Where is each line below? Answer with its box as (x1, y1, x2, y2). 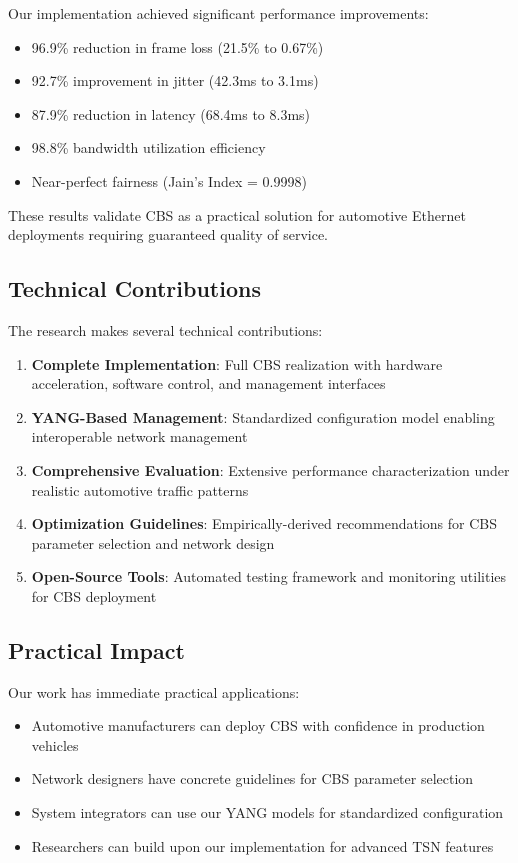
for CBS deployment (31, 585, 157, 606)
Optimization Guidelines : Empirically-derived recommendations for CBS (31, 513, 497, 534)
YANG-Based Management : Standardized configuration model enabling (31, 406, 495, 427)
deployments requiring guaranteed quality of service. (8, 224, 328, 245)
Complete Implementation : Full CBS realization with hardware (31, 353, 443, 374)
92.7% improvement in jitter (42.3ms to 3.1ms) (31, 70, 319, 91)
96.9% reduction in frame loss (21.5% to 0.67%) (31, 36, 324, 57)
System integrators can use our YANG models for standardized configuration (31, 802, 504, 823)
